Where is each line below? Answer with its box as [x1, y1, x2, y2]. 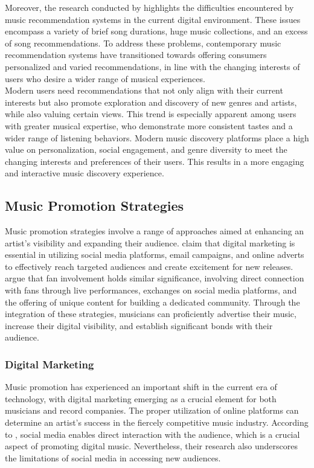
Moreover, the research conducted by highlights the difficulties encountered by [5, 1, 294, 13]
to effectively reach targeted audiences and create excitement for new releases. [5, 260, 293, 272]
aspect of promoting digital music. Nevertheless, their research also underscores [5, 440, 298, 452]
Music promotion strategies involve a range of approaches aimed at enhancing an [5, 225, 304, 237]
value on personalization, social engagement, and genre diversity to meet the [5, 143, 287, 156]
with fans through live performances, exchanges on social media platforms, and [5, 284, 297, 297]
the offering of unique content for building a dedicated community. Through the [5, 295, 300, 308]
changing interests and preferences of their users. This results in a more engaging [5, 155, 304, 167]
